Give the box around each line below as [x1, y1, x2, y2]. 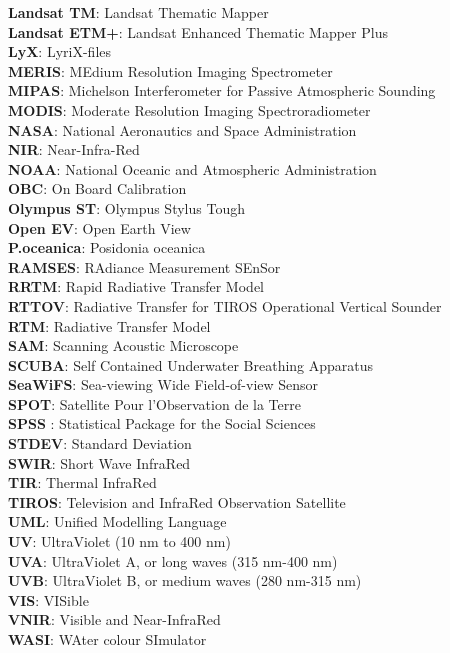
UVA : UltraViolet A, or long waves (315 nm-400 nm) [8, 550, 338, 571]
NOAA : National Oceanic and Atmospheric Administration [8, 158, 377, 179]
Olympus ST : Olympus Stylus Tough [8, 197, 245, 218]
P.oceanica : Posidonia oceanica [8, 237, 206, 258]
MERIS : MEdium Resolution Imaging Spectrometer [8, 60, 333, 81]
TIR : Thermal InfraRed [8, 472, 157, 493]
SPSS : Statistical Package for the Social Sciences [8, 413, 316, 434]
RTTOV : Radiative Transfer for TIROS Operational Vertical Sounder [8, 295, 442, 316]
